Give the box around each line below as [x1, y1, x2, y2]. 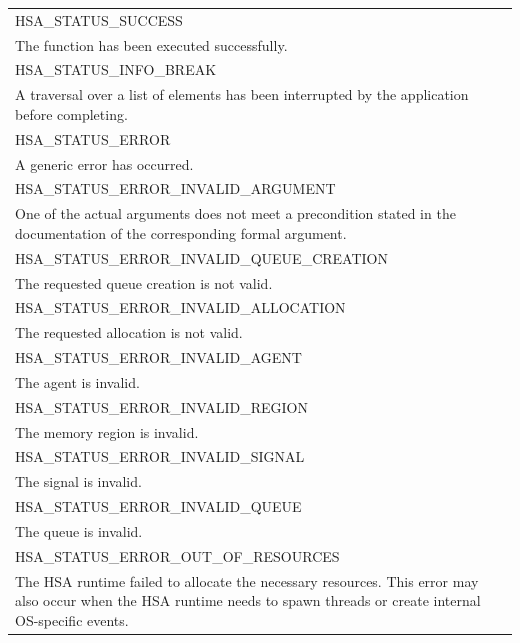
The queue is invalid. [15, 520, 143, 541]
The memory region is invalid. [15, 421, 199, 442]
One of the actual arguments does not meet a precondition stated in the [15, 203, 456, 224]
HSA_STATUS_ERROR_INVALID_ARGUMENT [15, 178, 336, 199]
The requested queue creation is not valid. [15, 272, 273, 293]
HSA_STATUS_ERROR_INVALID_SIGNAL [15, 446, 305, 467]
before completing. [15, 103, 128, 124]
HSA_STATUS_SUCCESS [15, 9, 183, 30]
